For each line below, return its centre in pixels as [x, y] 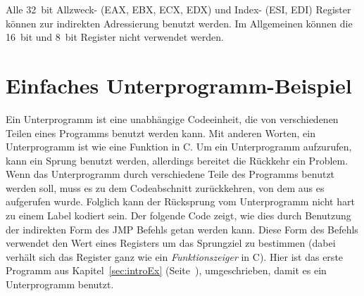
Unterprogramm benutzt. [60, 284]
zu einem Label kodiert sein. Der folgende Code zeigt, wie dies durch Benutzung [178, 215]
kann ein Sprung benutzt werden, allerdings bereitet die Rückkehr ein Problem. [177, 160]
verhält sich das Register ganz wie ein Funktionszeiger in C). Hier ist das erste [175, 256]
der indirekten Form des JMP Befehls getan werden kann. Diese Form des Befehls [182, 229]
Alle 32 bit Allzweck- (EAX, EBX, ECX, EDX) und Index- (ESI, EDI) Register [178, 9]
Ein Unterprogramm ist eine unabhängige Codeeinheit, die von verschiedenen [172, 118]
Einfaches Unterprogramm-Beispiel [179, 85]
